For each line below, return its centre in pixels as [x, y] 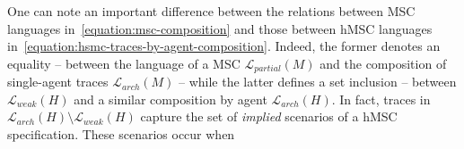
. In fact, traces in [381, 99]
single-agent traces [58, 82]
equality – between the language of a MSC [124, 63]
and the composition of [383, 63]
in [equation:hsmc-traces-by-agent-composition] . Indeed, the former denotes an [224, 46]
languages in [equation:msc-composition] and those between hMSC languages [220, 28]
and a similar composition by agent [171, 99]
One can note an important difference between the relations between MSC [211, 11]
